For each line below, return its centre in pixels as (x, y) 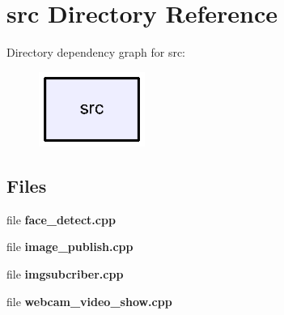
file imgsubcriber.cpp (65, 273)
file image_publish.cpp (70, 247)
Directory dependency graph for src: (96, 52)
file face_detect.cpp (61, 219)
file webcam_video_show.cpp (89, 301)
